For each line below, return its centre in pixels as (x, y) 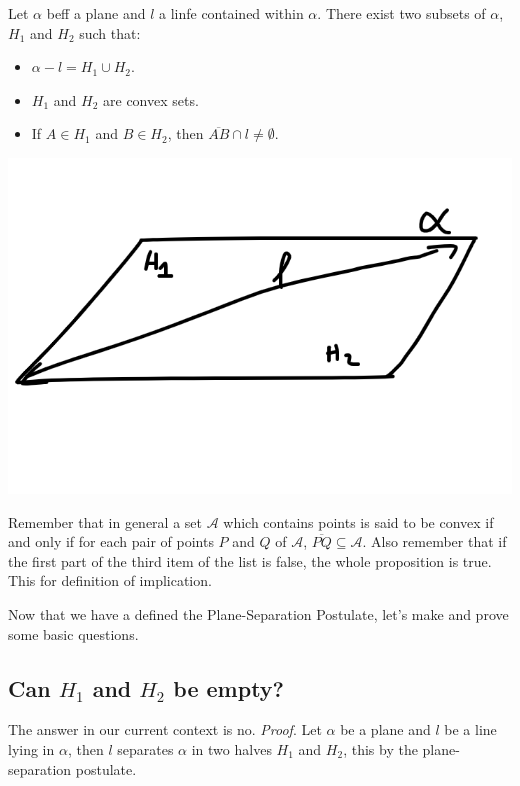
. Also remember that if (434, 541)
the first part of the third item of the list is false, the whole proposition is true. (250, 560)
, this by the (380, 748)
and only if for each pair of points (111, 541)
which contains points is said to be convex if (358, 521)
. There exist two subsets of (401, 13)
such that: (110, 32)
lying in (31, 748)
